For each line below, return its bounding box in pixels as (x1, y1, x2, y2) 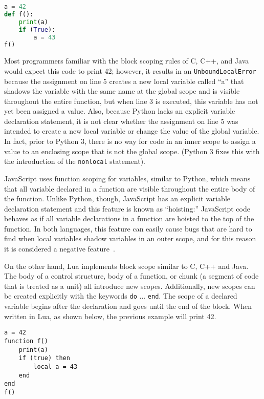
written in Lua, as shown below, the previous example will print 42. (4, 310, 216, 321)
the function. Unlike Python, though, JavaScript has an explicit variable (4, 193, 231, 204)
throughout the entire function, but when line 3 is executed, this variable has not (4, 95, 258, 106)
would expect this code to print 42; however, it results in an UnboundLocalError (4, 65, 256, 76)
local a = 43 (33, 363, 78, 370)
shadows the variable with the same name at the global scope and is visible (4, 86, 240, 96)
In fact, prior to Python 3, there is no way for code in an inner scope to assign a (4, 136, 256, 146)
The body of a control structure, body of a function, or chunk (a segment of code (4, 270, 259, 281)
